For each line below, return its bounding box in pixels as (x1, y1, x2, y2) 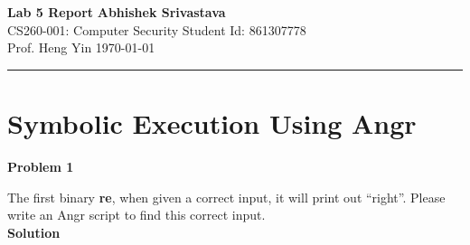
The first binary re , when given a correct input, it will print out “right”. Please (7, 187, 446, 206)
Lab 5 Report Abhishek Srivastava (7, 3, 226, 21)
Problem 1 (7, 156, 74, 175)
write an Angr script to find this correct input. (7, 205, 266, 224)
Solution (7, 222, 61, 241)
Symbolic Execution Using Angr (7, 104, 417, 141)
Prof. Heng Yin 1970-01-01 (7, 38, 155, 57)
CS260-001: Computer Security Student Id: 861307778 (7, 20, 306, 39)
